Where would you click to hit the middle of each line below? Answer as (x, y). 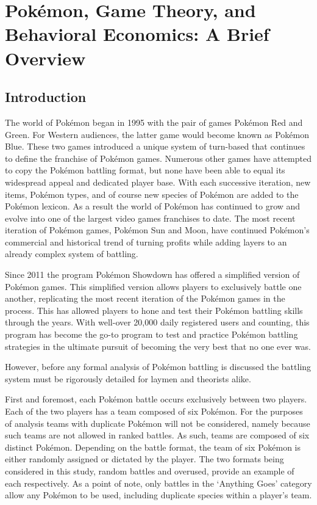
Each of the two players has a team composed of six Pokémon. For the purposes (154, 411)
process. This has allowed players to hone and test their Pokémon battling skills (154, 310)
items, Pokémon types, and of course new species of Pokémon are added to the (152, 194)
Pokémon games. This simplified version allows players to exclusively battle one (153, 286)
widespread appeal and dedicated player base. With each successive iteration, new (158, 182)
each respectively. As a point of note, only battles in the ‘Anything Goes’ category (158, 483)
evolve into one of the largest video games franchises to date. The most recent (150, 218)
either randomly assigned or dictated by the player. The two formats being (144, 459)
